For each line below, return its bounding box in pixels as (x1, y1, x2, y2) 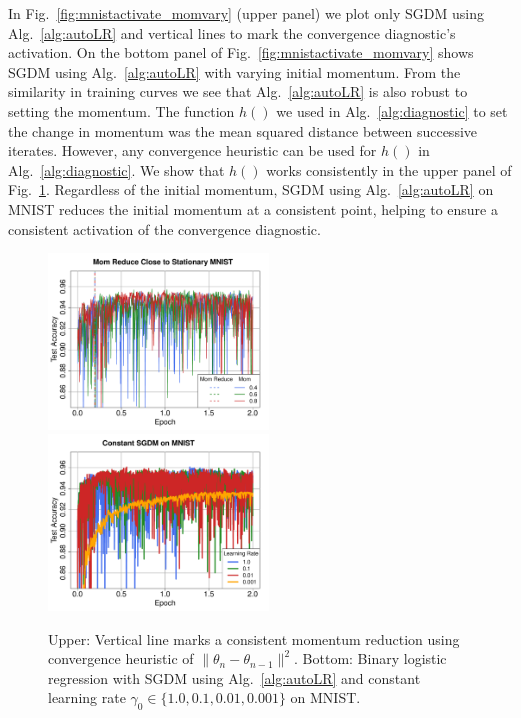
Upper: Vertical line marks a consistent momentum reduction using (48, 628, 460, 649)
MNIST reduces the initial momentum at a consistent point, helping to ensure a (8, 198, 498, 219)
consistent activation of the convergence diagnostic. (8, 218, 321, 239)
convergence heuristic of (48, 648, 194, 669)
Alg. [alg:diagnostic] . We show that (8, 159, 225, 180)
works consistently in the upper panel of (266, 159, 512, 180)
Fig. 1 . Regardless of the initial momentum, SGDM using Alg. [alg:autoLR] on (8, 179, 494, 200)
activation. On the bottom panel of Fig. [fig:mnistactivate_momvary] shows (8, 42, 474, 63)
